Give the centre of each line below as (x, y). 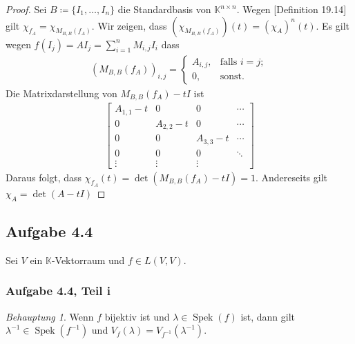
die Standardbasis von (164, 9)
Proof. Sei (26, 9)
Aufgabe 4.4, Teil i (58, 291)
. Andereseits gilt (291, 177)
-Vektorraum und (88, 260)
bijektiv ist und (137, 316)
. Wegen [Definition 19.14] (291, 9)
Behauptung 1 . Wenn (50, 316)
